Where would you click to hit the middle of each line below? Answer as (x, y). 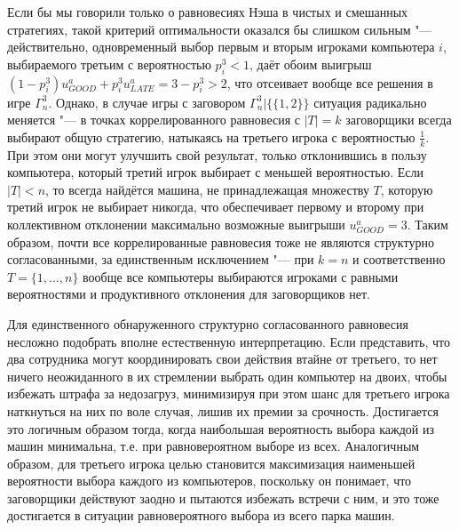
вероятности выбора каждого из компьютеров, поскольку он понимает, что (210, 481)
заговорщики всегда (399, 120)
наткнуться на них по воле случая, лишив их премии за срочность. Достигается (223, 410)
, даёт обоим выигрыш (310, 64)
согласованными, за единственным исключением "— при (161, 259)
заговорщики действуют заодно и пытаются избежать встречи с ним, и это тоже (223, 498)
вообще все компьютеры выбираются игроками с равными (241, 276)
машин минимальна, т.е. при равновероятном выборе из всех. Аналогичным (214, 446)
